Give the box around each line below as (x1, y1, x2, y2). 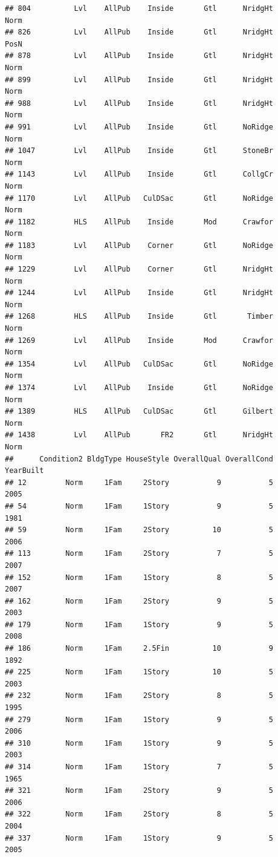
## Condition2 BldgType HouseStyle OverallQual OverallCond (5, 454, 273, 463)
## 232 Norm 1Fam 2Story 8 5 (5, 691, 273, 700)
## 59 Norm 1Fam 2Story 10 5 (5, 526, 273, 535)
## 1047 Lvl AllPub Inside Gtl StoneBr (5, 146, 273, 155)
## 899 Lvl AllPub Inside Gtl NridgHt (5, 75, 273, 84)
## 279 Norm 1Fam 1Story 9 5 (5, 715, 273, 724)
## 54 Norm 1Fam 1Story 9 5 (5, 501, 273, 510)
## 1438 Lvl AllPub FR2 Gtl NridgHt (5, 431, 273, 440)
